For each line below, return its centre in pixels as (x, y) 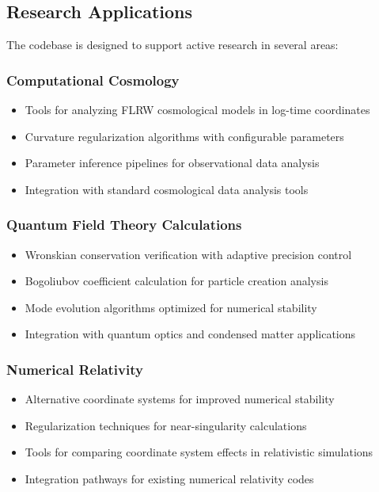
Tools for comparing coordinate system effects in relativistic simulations (199, 452)
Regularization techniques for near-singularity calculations (166, 425)
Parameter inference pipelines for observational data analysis (172, 163)
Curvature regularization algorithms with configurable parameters (184, 136)
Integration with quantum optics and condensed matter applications (190, 334)
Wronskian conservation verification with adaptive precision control (188, 254)
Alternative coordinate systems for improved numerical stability (180, 399)
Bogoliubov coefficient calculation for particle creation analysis (176, 281)
